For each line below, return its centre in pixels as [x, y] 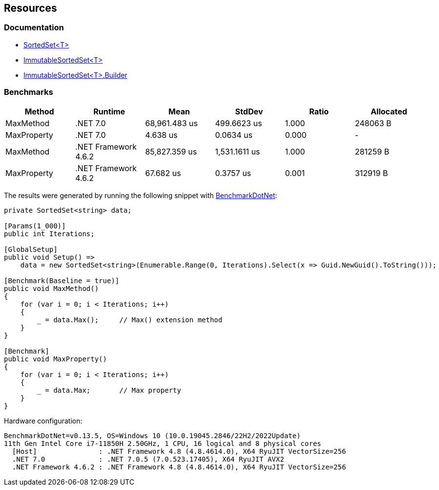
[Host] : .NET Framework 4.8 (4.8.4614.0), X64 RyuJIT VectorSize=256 [179, 451]
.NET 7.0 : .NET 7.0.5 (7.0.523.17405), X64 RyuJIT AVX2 [148, 459]
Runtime [109, 111]
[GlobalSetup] [31, 249]
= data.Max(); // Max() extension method [134, 320]
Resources [31, 8]
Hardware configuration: [43, 421]
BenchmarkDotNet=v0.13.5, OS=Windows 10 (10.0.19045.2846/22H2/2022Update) [152, 435]
